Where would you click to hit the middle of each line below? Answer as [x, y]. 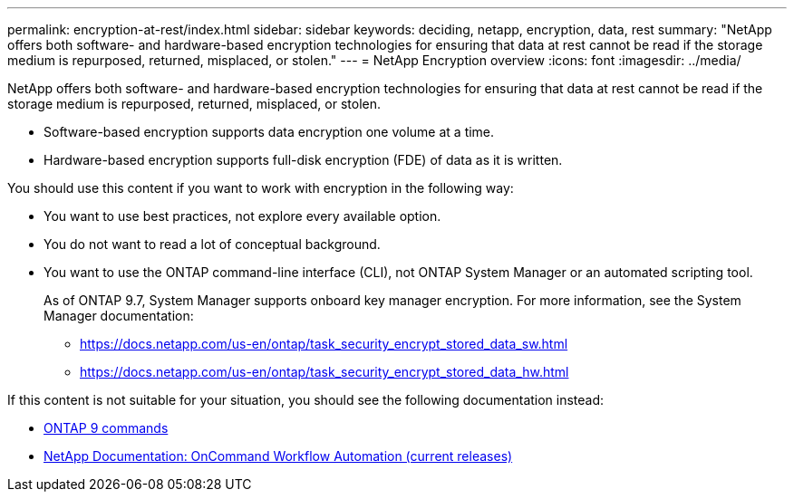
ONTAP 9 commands [106, 428]
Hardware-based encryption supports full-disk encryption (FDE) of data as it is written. [303, 160]
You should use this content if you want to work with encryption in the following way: [261, 188]
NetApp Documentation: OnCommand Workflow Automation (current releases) [278, 456]
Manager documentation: [119, 316]
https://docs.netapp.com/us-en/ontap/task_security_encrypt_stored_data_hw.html [324, 372]
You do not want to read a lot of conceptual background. [212, 244]
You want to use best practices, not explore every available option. [242, 216]
